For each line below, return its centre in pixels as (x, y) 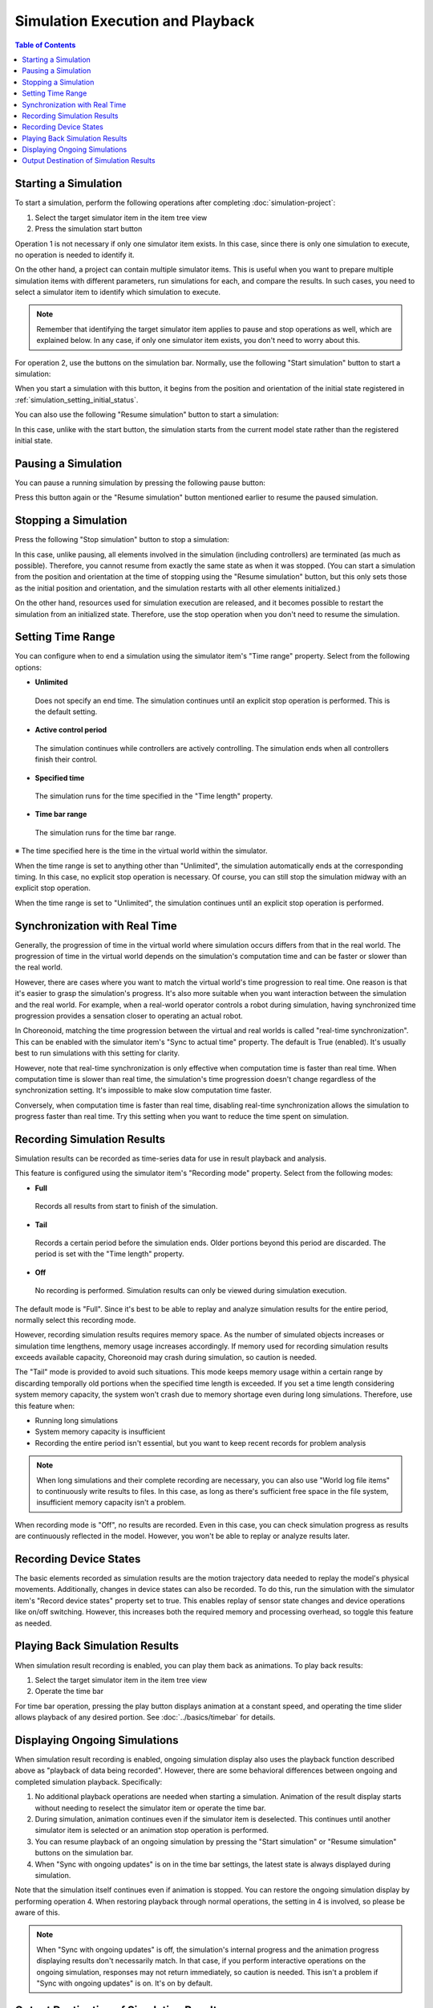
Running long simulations (77, 1421)
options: (28, 667)
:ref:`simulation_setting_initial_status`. (77, 400)
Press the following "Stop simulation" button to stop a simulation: (122, 540)
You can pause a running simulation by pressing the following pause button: (140, 483)
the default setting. (66, 712)
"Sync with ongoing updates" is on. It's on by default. (124, 1983)
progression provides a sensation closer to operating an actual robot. (129, 1015)
